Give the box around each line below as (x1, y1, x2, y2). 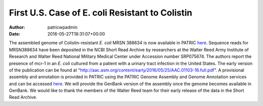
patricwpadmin (47, 24, 78, 30)
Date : (9, 31, 20, 36)
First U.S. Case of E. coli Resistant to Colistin (9, 7, 192, 18)
